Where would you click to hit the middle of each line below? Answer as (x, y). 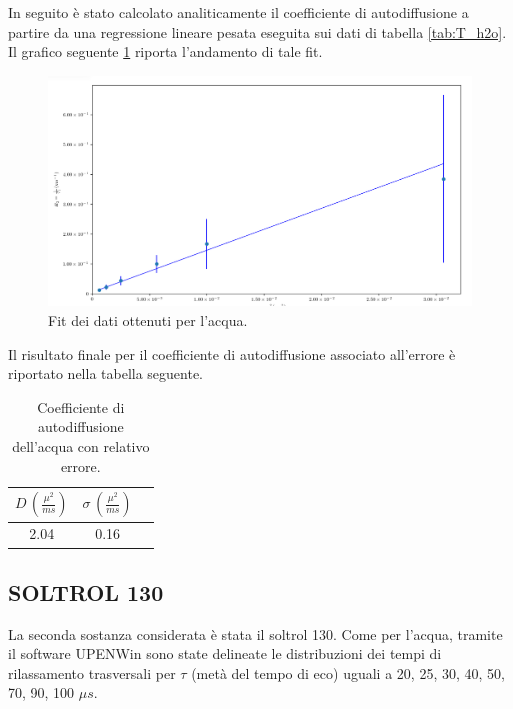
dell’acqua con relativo (81, 445)
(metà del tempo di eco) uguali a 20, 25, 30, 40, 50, (348, 672)
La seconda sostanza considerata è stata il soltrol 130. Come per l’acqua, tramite (255, 633)
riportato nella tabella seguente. (106, 373)
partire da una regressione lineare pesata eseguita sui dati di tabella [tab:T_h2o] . (257, 31)
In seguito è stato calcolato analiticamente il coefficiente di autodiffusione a (238, 12)
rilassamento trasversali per (92, 672)
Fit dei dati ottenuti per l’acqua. (148, 320)
